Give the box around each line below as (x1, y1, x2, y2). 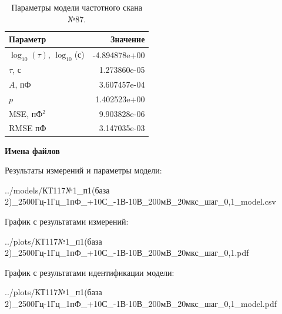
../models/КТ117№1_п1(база (5, 183, 110, 196)
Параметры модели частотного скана (11, 1, 142, 13)
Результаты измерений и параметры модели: (5, 164, 162, 176)
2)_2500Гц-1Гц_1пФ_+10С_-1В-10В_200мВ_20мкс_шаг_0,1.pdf (5, 246, 249, 259)
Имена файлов (5, 144, 60, 156)
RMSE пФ (9, 122, 46, 134)
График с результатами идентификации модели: (5, 266, 174, 278)
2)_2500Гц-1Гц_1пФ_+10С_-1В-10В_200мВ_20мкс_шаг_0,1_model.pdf (5, 297, 277, 309)
